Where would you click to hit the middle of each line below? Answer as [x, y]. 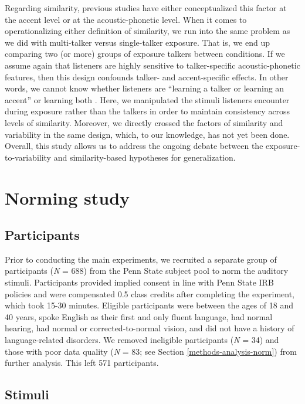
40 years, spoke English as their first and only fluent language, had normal [139, 316]
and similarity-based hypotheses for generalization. [145, 157]
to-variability [28, 157]
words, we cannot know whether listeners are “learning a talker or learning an [145, 88]
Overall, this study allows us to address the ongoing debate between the [134, 146]
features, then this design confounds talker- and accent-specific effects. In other [147, 77]
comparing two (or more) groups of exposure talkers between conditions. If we [145, 54]
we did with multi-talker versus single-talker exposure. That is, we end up [138, 42]
